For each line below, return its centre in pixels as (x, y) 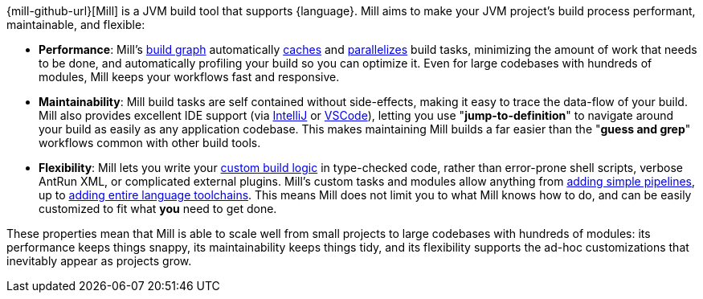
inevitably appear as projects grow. (99, 261)
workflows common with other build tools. (150, 143)
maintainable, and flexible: (76, 25)
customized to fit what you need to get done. (158, 209)
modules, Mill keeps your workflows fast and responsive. (189, 77)
